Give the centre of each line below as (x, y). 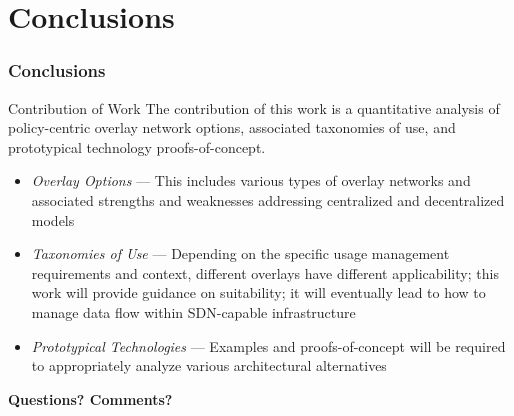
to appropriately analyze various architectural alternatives (209, 365)
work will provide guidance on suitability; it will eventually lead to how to (258, 292)
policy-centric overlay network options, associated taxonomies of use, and (232, 127)
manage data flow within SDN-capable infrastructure (193, 311)
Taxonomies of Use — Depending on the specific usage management (240, 253)
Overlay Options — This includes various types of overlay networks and (251, 180)
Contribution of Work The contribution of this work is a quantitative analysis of (254, 107)
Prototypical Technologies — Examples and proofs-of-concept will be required (268, 345)
